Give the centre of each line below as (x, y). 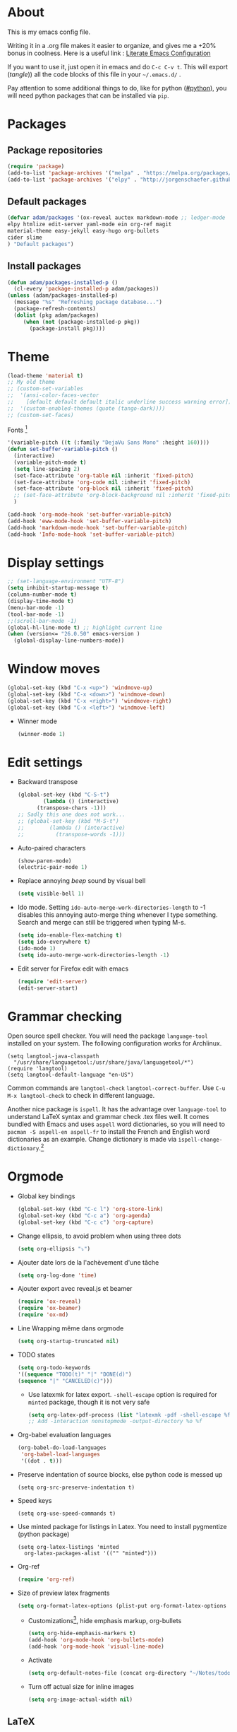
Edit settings (45, 762)
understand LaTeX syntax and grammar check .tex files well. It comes (108, 1117)
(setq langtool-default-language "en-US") (71, 1075)
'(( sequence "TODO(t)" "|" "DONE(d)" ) (74, 1374)
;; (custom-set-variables (45, 389)
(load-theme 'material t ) (45, 375)
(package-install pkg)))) (67, 328)
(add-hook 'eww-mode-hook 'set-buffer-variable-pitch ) (90, 521)
